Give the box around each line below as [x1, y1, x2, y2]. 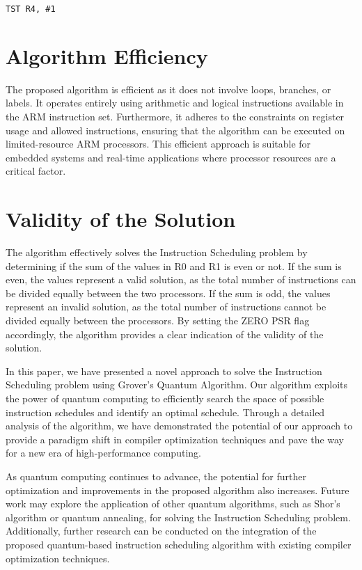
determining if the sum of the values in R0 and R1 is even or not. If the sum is [6, 258, 342, 273]
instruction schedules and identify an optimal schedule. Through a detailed [6, 404, 325, 419]
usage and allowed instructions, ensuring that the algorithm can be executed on [6, 122, 345, 137]
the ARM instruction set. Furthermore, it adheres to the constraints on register [6, 109, 345, 123]
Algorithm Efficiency [6, 41, 208, 70]
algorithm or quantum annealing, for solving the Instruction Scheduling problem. [6, 509, 351, 524]
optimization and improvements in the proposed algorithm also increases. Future [6, 482, 349, 497]
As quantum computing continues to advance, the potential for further [6, 468, 306, 483]
